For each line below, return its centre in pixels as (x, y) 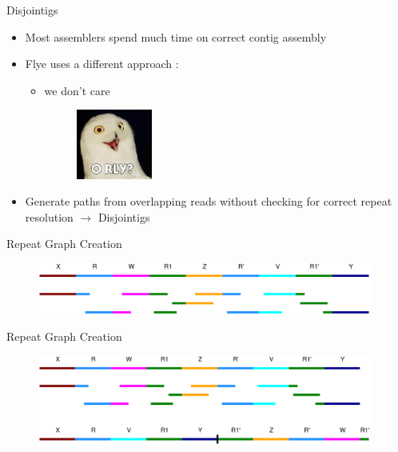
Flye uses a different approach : (102, 64)
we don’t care (77, 90)
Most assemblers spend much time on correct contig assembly (176, 36)
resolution (49, 216)
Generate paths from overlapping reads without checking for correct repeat (209, 201)
